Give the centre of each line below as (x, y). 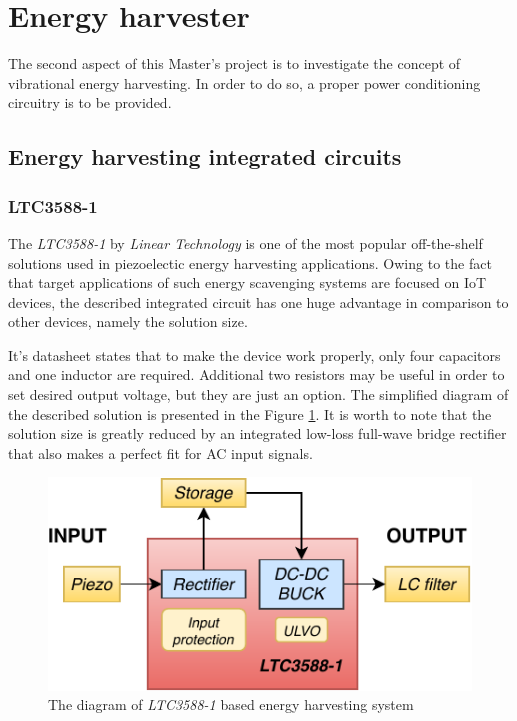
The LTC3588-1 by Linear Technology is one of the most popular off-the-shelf (245, 242)
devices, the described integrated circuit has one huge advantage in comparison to (258, 301)
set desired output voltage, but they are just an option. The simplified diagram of (258, 394)
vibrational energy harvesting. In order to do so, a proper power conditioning (244, 82)
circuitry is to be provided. (90, 102)
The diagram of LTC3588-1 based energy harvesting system (231, 704)
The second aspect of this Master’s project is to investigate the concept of (234, 63)
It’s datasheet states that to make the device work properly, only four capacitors (254, 354)
